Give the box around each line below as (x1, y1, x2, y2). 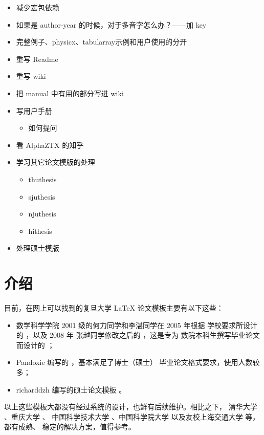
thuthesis (28, 173, 57, 184)
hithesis (28, 225, 52, 236)
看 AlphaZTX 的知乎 (16, 139, 84, 150)
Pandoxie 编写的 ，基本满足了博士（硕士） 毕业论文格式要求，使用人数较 (16, 357, 260, 367)
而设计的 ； (16, 339, 55, 350)
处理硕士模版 (16, 243, 59, 253)
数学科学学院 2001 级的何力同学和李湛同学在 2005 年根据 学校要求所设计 (16, 319, 258, 330)
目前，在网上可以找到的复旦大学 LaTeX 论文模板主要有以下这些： (4, 302, 224, 313)
